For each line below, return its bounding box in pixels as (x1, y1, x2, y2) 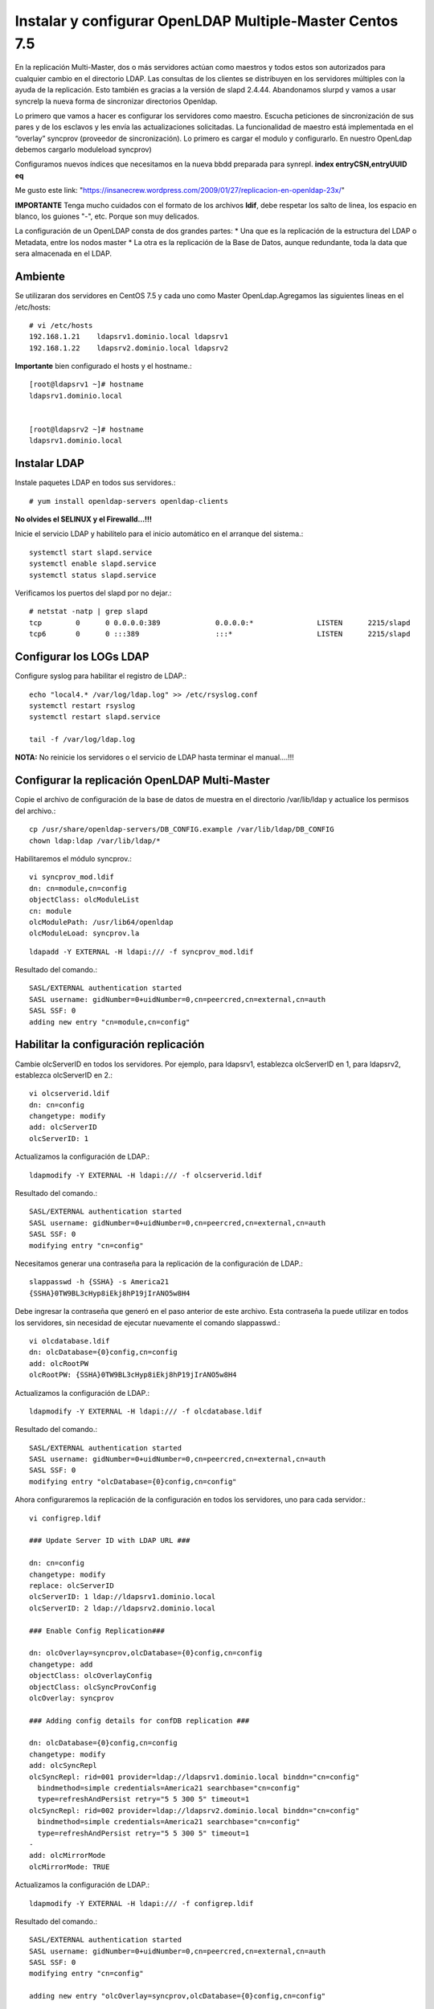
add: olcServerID (29, 1123, 97, 1132)
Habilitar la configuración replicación (14, 1037, 205, 1052)
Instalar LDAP (14, 456, 84, 470)
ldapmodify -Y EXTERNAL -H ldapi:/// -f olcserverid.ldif (29, 1170, 263, 1180)
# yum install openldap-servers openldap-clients (29, 497, 229, 505)
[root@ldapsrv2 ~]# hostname (29, 425, 144, 434)
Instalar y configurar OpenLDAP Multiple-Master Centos (14, 12, 399, 30)
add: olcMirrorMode (29, 1851, 106, 1860)
